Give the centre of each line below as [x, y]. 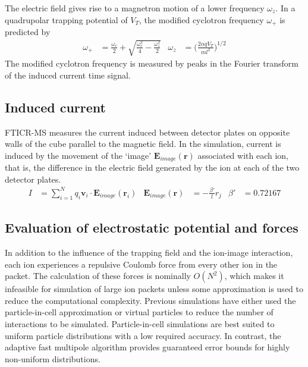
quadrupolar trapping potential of [66, 19]
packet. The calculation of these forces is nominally [98, 276]
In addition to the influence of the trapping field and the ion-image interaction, [149, 252]
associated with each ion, [243, 155]
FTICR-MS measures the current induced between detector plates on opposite [147, 132]
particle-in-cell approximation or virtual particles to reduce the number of [139, 312]
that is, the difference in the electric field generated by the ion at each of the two [152, 167]
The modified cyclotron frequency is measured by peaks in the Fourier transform [152, 63]
